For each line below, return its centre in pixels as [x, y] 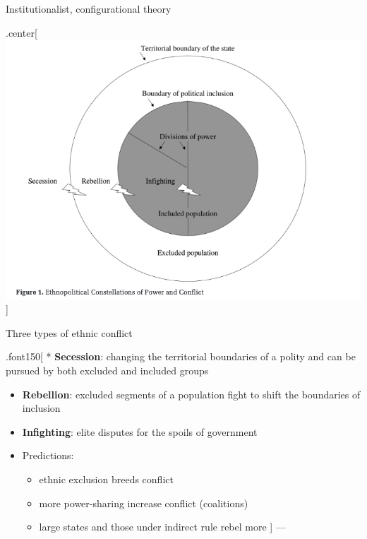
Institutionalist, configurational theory [89, 8]
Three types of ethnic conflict [69, 332]
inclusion [41, 408]
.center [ [22, 32]
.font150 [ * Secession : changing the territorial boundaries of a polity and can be [181, 356]
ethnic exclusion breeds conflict [106, 479]
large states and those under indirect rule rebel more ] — [162, 527]
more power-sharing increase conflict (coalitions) [144, 503]
